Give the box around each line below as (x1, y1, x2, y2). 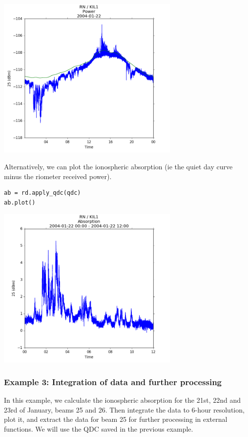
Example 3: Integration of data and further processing (4, 375, 222, 388)
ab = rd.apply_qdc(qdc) (4, 189, 81, 197)
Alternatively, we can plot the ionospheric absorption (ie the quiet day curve (4, 161, 233, 172)
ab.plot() (4, 199, 36, 206)
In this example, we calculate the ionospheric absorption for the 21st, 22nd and (4, 395, 241, 405)
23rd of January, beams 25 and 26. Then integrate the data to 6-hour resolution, (4, 404, 245, 414)
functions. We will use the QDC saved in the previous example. (4, 424, 193, 434)
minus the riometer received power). (4, 171, 112, 181)
